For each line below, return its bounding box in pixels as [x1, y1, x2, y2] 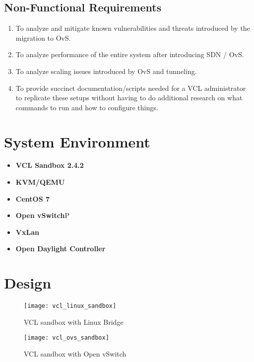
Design [4, 273, 52, 293]
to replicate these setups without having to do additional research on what [15, 92, 243, 103]
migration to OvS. [15, 32, 71, 43]
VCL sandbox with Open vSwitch [24, 349, 127, 359]
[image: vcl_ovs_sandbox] [24, 334, 109, 342]
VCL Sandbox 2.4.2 [15, 160, 84, 170]
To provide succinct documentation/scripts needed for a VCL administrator [15, 82, 246, 93]
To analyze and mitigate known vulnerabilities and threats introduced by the [15, 23, 250, 33]
